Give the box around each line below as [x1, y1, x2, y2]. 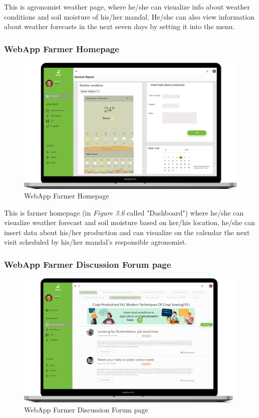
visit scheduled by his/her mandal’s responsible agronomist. [4, 237, 187, 247]
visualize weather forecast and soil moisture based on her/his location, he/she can [4, 217, 255, 228]
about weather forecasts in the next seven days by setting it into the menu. [4, 21, 235, 32]
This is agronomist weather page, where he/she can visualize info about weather [4, 2, 250, 12]
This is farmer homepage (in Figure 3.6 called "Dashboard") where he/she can [4, 207, 244, 218]
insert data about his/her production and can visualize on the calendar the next [4, 227, 250, 237]
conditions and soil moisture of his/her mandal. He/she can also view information [4, 11, 254, 22]
